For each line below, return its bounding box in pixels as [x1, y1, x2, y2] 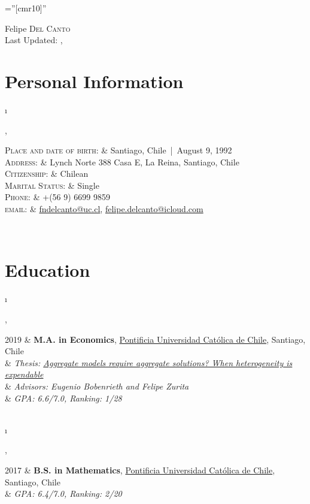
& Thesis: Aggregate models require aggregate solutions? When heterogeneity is [5, 356, 293, 369]
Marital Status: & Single [5, 179, 99, 191]
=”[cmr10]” [5, 2, 47, 14]
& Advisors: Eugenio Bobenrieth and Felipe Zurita [5, 379, 189, 392]
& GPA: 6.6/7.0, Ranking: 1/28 [5, 391, 122, 404]
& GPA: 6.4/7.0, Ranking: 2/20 [5, 487, 122, 500]
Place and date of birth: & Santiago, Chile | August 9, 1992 [5, 144, 232, 156]
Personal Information [5, 68, 184, 93]
